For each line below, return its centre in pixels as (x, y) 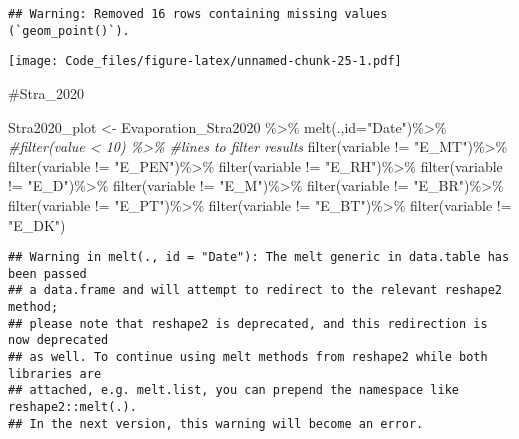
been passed (47, 273)
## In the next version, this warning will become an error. (216, 423)
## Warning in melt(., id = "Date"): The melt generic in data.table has (259, 257)
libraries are (55, 373)
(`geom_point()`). (69, 30)
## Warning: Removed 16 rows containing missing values (198, 14)
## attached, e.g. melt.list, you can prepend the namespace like (234, 390)
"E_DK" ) (37, 224)
